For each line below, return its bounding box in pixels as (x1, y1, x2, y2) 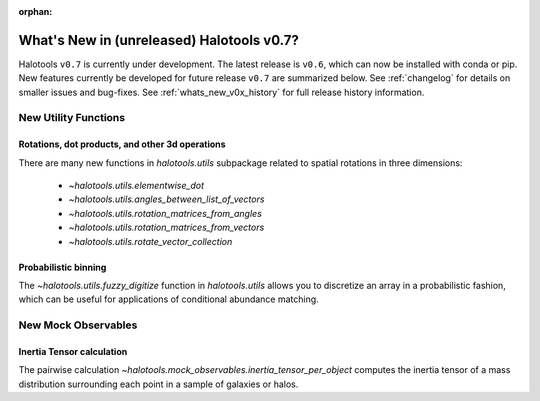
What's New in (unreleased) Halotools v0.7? (18, 31, 299, 49)
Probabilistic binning (18, 261, 107, 273)
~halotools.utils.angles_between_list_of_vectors (68, 193, 265, 205)
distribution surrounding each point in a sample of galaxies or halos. (18, 378, 299, 390)
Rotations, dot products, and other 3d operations (18, 138, 226, 150)
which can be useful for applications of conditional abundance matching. (18, 293, 319, 305)
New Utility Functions (18, 111, 125, 125)
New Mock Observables (18, 318, 138, 332)
